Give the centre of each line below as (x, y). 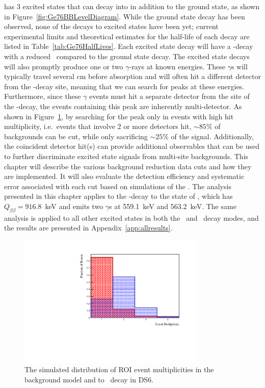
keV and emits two (74, 206)
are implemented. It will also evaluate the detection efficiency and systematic (124, 176)
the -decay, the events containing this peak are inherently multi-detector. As (123, 106)
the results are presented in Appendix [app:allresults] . (88, 228)
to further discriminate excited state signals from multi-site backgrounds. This (126, 156)
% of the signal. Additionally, (208, 136)
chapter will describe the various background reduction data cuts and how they (128, 166)
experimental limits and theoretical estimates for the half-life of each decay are (127, 36)
